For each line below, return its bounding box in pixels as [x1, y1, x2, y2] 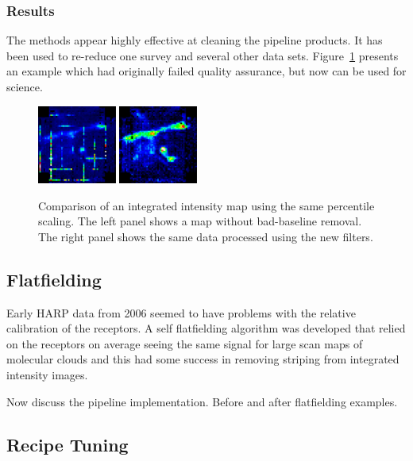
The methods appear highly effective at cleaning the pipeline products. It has [6, 32, 383, 48]
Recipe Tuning [6, 432, 129, 456]
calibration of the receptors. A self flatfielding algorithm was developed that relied [6, 320, 406, 336]
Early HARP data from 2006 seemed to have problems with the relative [6, 304, 356, 321]
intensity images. [6, 367, 88, 383]
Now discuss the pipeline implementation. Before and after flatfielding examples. [6, 393, 398, 409]
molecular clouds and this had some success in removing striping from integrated [6, 351, 399, 367]
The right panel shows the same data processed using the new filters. [38, 228, 373, 244]
